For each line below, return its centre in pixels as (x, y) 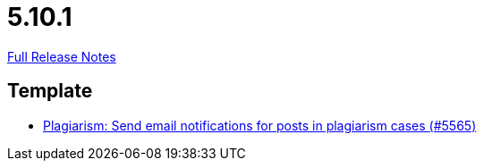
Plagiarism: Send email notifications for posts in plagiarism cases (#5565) (260, 125)
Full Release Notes (62, 56)
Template (50, 91)
